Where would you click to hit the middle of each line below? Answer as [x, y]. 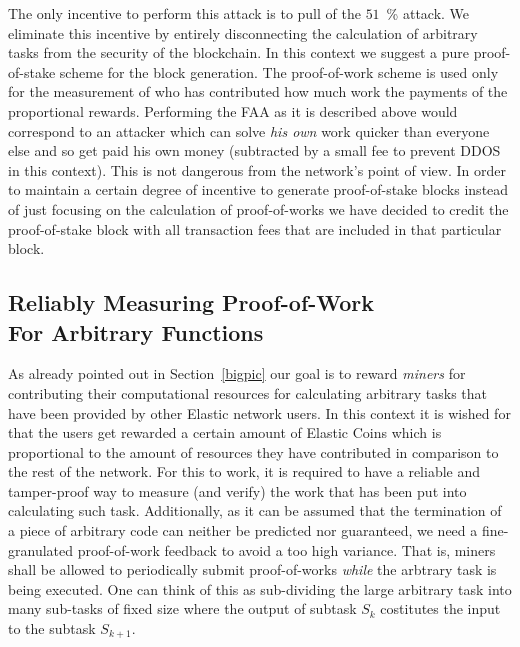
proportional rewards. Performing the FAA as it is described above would [233, 110]
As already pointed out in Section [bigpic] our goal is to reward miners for [237, 373]
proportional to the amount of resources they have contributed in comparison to [253, 451]
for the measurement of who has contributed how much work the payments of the [258, 91]
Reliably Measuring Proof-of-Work [191, 302]
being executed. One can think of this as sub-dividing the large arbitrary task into [260, 588]
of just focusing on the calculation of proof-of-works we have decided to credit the [258, 208]
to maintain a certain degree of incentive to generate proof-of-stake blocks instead [258, 189]
